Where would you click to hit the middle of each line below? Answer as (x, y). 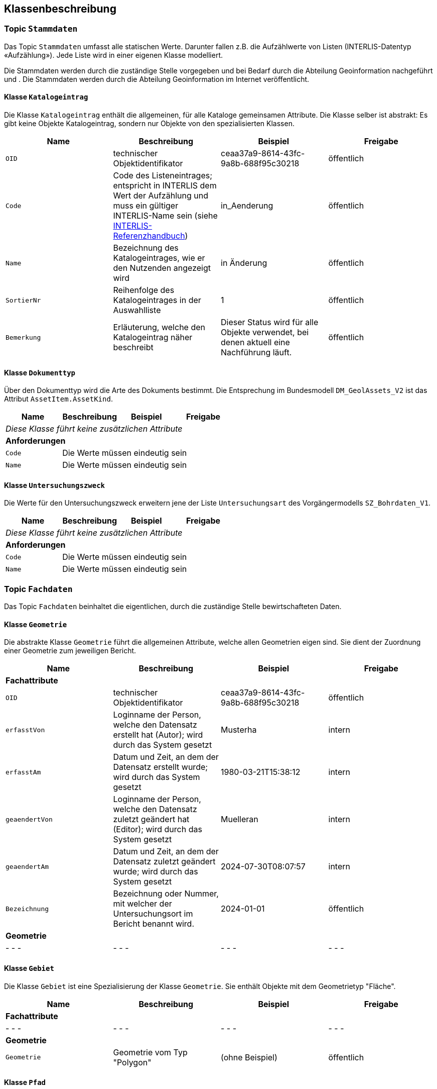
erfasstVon (25, 730)
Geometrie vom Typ (150, 1052)
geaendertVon (29, 819)
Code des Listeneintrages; (163, 176)
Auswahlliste (137, 310)
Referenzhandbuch (149, 236)
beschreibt (133, 348)
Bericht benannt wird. (154, 924)
